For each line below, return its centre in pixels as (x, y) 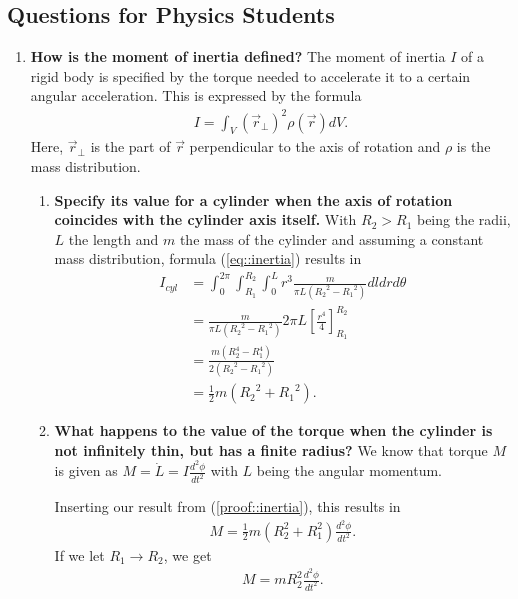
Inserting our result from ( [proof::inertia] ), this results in (227, 506)
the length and (113, 238)
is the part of (130, 146)
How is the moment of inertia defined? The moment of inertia (238, 56)
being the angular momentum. (349, 470)
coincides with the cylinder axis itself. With (205, 219)
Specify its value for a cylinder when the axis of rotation (253, 199)
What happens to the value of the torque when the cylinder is (273, 430)
